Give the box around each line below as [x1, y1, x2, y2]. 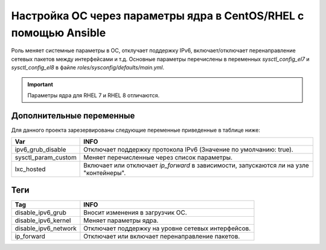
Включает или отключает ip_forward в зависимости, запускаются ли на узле [83, 161, 309, 170]
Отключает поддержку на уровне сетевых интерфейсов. [83, 224, 251, 232]
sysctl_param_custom [14, 153, 77, 162]
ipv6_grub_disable [14, 146, 66, 154]
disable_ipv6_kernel [14, 216, 71, 225]
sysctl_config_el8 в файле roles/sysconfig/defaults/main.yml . [11, 64, 165, 71]
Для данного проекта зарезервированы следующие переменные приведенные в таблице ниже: [11, 126, 261, 133]
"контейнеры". [83, 169, 126, 178]
